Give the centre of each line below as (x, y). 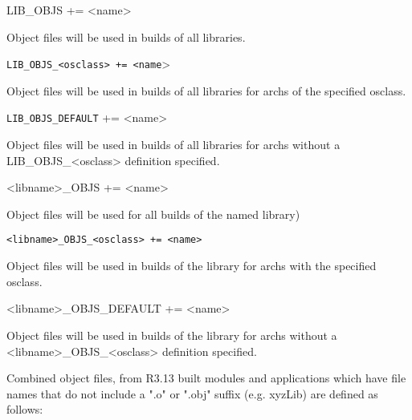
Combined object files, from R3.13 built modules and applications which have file (206, 378)
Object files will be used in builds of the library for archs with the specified (192, 266)
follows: (25, 409)
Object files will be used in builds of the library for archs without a (172, 335)
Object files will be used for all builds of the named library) (153, 214)
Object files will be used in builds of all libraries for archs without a (173, 145)
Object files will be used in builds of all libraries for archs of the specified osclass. (206, 90)
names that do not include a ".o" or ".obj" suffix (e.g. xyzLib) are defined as (192, 393)
